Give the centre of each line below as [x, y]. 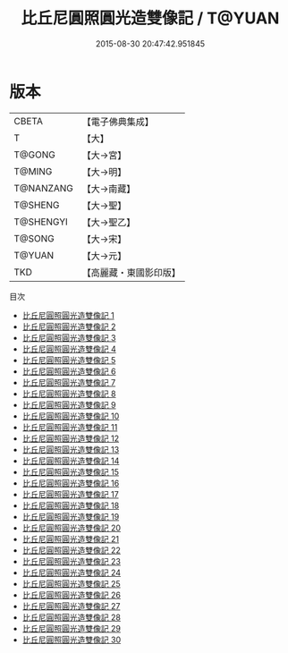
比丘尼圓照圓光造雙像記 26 [71, 595]
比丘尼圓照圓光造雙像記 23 [71, 561]
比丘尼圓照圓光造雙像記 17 [70, 494]
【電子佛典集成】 [118, 122]
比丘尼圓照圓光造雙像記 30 [72, 640]
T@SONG [34, 238]
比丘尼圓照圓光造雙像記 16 [71, 483]
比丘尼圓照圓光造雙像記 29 [71, 628]
